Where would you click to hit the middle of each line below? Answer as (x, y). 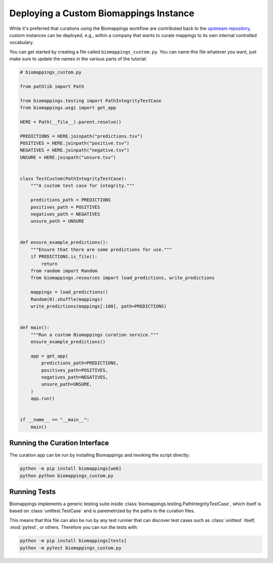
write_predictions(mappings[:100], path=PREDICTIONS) (99, 306)
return (49, 264)
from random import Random (64, 271)
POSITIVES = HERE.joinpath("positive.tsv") (75, 143)
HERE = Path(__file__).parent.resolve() (71, 122)
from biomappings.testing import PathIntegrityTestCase (91, 101)
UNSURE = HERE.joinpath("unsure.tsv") (68, 157)
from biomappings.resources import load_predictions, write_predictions (123, 278)
